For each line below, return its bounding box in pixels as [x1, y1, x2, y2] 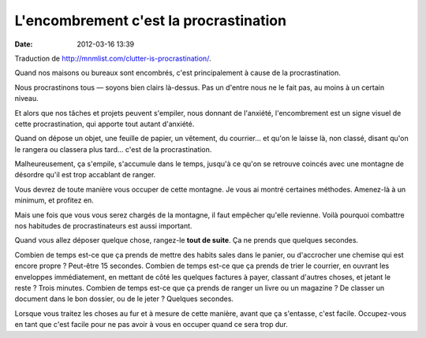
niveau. [14, 94, 39, 103]
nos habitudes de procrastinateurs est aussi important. [14, 221, 192, 231]
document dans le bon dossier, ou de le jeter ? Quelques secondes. [14, 294, 234, 303]
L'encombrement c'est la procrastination [14, 12, 287, 29]
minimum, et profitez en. [14, 195, 94, 205]
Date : [14, 39, 33, 49]
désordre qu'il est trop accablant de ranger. [14, 170, 156, 180]
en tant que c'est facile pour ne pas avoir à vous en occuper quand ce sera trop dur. [14, 320, 288, 329]
